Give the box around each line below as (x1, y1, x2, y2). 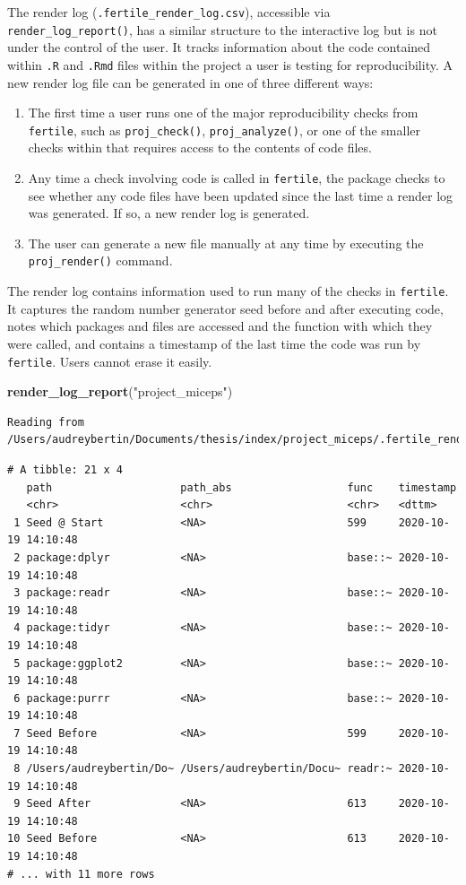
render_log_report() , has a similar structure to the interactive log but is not (7, 20, 437, 39)
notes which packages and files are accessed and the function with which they (7, 317, 433, 335)
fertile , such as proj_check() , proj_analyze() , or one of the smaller (28, 120, 421, 139)
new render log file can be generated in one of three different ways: (7, 73, 374, 91)
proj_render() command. (28, 251, 173, 270)
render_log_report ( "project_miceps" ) (7, 382, 233, 401)
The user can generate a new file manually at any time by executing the (28, 233, 424, 252)
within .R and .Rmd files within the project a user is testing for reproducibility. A (7, 55, 453, 74)
